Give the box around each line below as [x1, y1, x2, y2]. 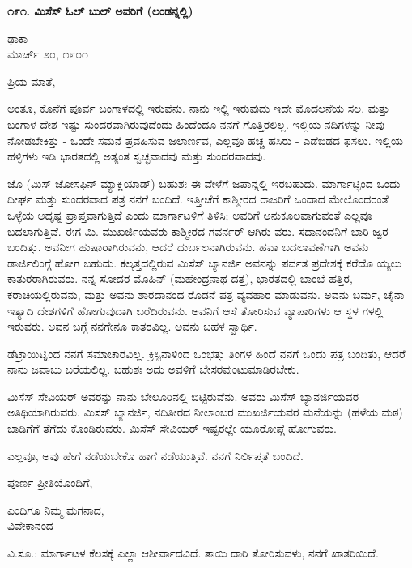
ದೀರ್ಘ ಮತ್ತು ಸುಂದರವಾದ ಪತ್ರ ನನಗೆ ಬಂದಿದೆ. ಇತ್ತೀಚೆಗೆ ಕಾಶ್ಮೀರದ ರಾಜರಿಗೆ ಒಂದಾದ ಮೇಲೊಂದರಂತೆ [7, 190, 389, 207]
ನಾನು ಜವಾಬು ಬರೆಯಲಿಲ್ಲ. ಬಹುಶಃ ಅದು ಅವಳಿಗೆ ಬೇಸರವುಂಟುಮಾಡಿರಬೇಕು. [7, 361, 299, 378]
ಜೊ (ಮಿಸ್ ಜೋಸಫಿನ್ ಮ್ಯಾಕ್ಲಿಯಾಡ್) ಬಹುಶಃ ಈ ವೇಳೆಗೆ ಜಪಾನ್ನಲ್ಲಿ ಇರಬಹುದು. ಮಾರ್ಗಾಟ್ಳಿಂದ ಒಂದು [7, 174, 401, 191]
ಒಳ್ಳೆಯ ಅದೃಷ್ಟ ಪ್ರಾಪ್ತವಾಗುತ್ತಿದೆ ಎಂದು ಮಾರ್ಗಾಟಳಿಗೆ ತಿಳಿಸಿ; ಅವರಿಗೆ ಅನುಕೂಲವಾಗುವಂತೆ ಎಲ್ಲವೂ [7, 206, 372, 223]
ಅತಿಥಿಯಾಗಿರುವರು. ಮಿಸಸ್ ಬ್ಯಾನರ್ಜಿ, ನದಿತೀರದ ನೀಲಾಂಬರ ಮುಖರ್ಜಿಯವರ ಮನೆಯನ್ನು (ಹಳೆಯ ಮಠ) [7, 404, 403, 421]
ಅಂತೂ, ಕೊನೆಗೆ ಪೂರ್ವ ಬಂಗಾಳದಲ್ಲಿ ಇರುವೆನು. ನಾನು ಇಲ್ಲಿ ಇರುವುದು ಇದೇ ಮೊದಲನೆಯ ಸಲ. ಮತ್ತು [7, 100, 390, 117]
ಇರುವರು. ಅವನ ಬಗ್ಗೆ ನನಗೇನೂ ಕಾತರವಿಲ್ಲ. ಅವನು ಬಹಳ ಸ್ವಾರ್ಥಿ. [7, 318, 257, 335]
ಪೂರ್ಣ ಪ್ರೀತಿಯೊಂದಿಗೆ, [7, 474, 93, 491]
